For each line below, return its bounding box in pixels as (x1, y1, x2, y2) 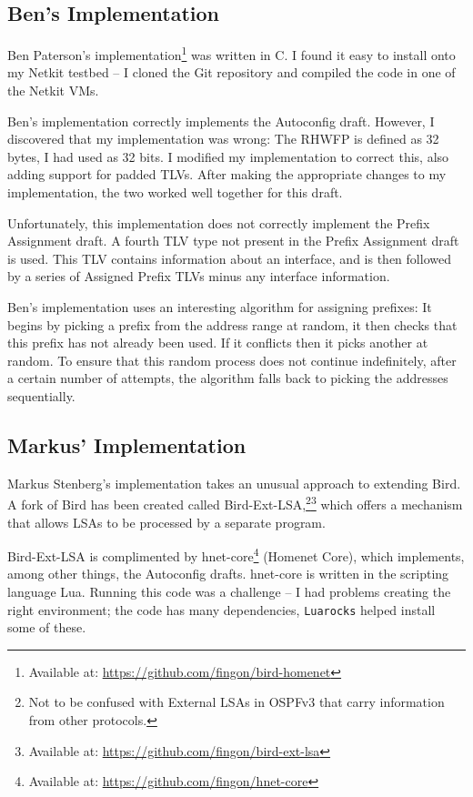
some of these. (7, 618, 86, 637)
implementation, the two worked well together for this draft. (7, 183, 343, 202)
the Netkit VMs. (7, 81, 99, 100)
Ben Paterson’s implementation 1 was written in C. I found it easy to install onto (7, 43, 456, 64)
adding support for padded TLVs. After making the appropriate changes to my (7, 165, 447, 184)
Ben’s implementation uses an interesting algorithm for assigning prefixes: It (7, 297, 432, 316)
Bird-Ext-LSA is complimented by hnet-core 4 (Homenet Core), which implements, (7, 544, 465, 565)
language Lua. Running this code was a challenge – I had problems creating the (7, 582, 451, 601)
